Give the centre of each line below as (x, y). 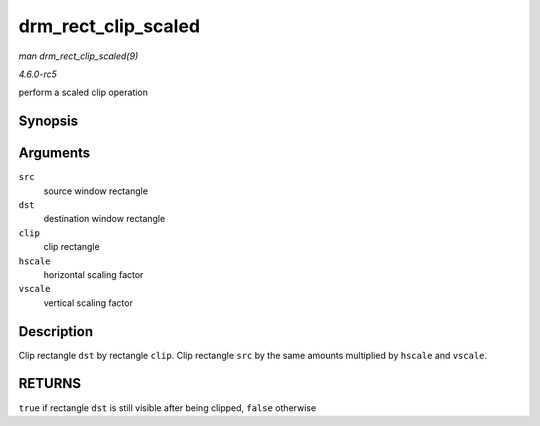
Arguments (54, 153)
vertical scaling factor (88, 302)
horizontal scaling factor (93, 274)
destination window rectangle (104, 219)
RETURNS (50, 383)
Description (56, 331)
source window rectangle (96, 191)
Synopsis (48, 121)
